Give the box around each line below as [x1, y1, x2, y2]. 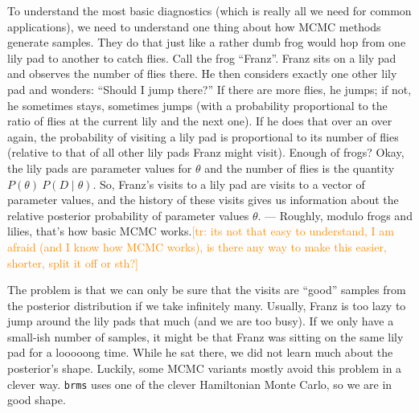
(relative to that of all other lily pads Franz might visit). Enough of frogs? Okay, [7, 144, 405, 161]
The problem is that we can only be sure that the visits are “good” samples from [7, 281, 406, 298]
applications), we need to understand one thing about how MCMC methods [7, 18, 381, 35]
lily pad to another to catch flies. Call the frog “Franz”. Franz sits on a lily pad [7, 49, 396, 66]
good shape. [7, 391, 66, 408]
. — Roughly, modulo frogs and [257, 206, 413, 223]
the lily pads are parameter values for [7, 159, 192, 176]
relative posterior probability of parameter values [7, 206, 249, 223]
